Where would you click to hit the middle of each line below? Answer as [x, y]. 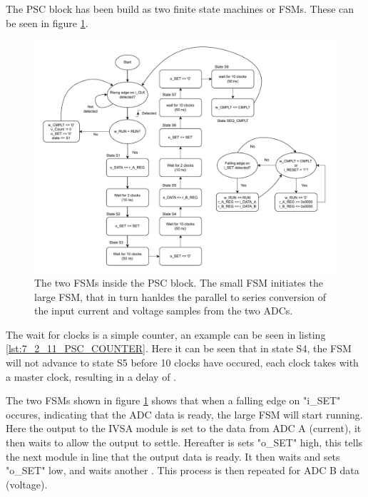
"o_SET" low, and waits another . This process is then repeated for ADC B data [183, 470]
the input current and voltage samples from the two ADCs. [164, 311]
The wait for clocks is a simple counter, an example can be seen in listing [166, 334]
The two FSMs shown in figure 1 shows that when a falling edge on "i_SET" [173, 400]
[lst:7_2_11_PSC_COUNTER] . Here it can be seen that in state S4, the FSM [179, 348]
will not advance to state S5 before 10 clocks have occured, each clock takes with [182, 363]
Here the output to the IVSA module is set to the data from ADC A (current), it [184, 428]
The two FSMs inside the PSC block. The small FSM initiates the [179, 283]
